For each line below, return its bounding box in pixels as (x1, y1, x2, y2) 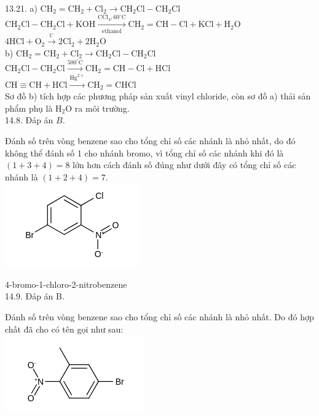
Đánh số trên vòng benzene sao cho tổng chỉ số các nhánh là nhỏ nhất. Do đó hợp (5, 310, 314, 323)
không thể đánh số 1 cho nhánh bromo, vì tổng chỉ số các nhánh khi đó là (5, 146, 284, 159)
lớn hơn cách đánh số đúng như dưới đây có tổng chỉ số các (73, 158, 296, 171)
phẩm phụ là (5, 101, 53, 114)
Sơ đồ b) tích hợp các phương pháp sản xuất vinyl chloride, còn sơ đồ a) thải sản (5, 90, 311, 102)
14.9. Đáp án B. (5, 290, 65, 302)
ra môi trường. (74, 101, 130, 114)
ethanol (102, 28, 122, 34)
